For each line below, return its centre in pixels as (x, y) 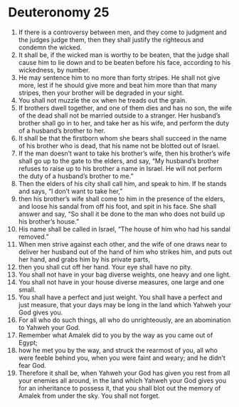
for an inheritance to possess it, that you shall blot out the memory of (119, 388)
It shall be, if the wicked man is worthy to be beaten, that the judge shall (124, 55)
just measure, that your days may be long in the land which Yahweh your (125, 304)
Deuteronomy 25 (59, 12)
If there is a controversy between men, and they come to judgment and (122, 32)
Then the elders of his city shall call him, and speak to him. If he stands (122, 183)
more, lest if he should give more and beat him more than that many (118, 85)
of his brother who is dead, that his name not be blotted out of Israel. (119, 145)
